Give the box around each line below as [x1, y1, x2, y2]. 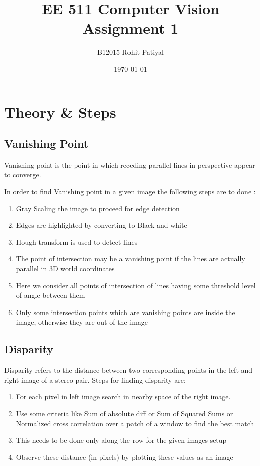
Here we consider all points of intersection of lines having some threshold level [16, 280, 256, 290]
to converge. [4, 169, 41, 180]
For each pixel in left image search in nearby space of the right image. [16, 391, 231, 402]
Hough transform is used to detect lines [16, 236, 138, 247]
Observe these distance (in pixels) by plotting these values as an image [16, 451, 233, 462]
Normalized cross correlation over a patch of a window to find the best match [16, 418, 254, 428]
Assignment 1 [82, 18, 179, 38]
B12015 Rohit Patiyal [97, 47, 164, 57]
